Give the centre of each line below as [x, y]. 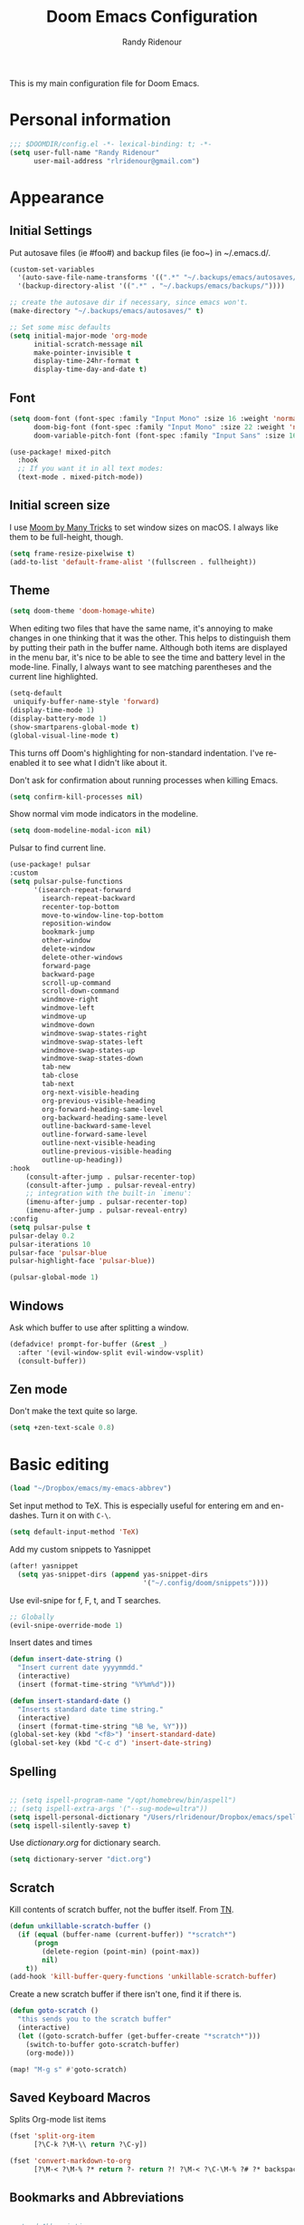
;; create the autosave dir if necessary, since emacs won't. [129, 303]
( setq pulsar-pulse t [50, 1227]
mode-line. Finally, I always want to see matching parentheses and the [141, 667]
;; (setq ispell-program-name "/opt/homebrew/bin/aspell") [123, 1800]
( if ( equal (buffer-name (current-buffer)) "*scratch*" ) [127, 1935]
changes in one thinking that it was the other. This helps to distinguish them [150, 638]
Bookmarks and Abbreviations [97, 2198]
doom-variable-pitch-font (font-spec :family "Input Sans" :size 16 [165, 436]
